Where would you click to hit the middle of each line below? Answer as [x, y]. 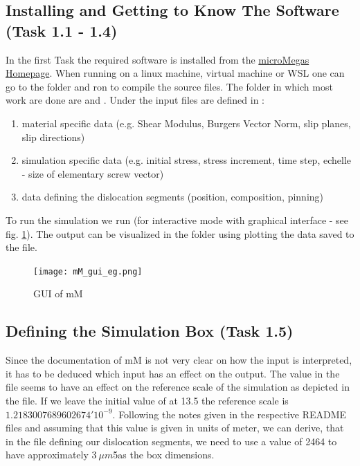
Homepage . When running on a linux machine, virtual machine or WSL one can [175, 73]
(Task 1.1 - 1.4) [62, 30]
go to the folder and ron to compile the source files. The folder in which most [169, 86]
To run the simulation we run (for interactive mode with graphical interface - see [177, 220]
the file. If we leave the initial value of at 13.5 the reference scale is [147, 400]
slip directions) [53, 137]
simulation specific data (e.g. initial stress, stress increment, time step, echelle [186, 160]
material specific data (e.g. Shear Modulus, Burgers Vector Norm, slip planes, [186, 123]
